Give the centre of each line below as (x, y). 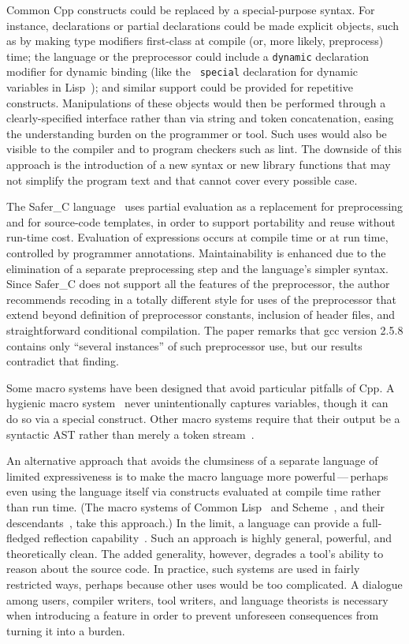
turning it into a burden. (66, 630)
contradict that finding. (63, 361)
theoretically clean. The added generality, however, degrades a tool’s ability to (195, 553)
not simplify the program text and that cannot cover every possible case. (182, 180)
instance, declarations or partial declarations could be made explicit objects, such (203, 25)
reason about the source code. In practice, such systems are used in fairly (183, 569)
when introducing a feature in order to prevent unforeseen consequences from (193, 615)
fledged (23, 538)
